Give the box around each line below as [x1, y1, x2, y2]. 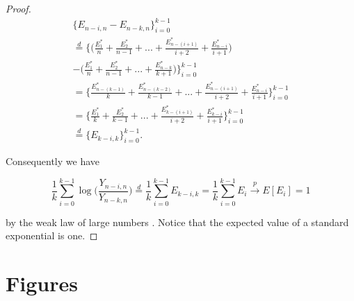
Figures [6, 269, 78, 298]
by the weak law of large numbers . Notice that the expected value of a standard [6, 214, 349, 229]
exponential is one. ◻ [6, 228, 98, 243]
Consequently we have [6, 153, 100, 168]
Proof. [6, 1, 31, 15]
